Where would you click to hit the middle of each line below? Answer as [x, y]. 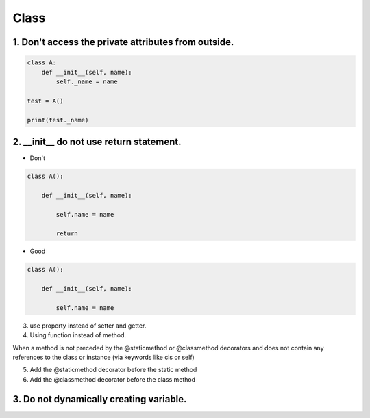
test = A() [45, 101]
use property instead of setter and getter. [88, 326]
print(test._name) [58, 120]
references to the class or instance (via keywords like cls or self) [103, 357]
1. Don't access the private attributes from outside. [123, 42]
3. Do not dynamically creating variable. [100, 399]
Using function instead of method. [78, 335]
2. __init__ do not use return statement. [97, 141]
